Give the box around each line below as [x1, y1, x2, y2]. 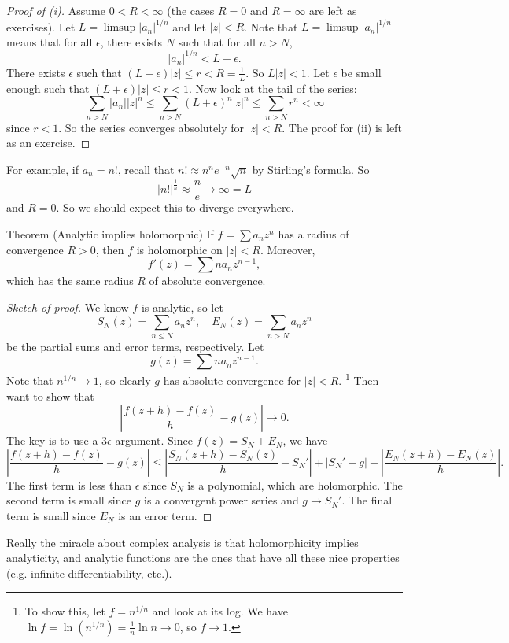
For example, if [6, 161, 79, 177]
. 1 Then [338, 370, 379, 388]
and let [172, 18, 207, 35]
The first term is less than [6, 476, 132, 493]
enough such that [6, 79, 90, 96]
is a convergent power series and [143, 492, 299, 508]
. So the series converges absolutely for [58, 119, 244, 135]
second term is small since [6, 492, 131, 508]
